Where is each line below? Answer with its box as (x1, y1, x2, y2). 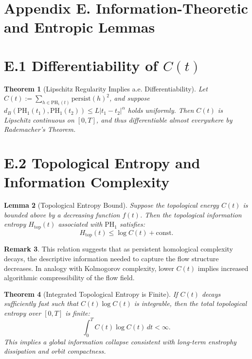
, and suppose (109, 93, 150, 103)
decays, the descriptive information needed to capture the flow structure (4, 253, 219, 263)
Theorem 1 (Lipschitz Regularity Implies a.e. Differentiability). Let (4, 83, 208, 93)
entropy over (4, 307, 41, 318)
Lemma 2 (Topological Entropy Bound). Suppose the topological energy (4, 200, 219, 210)
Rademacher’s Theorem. (4, 124, 76, 134)
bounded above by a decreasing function (4, 209, 120, 219)
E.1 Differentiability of (4, 55, 158, 75)
